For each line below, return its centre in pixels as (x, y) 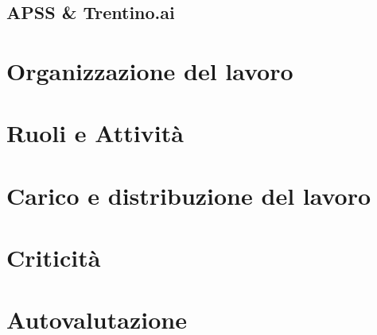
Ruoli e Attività (95, 133)
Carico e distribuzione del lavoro (189, 195)
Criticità (54, 258)
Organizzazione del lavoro (150, 70)
